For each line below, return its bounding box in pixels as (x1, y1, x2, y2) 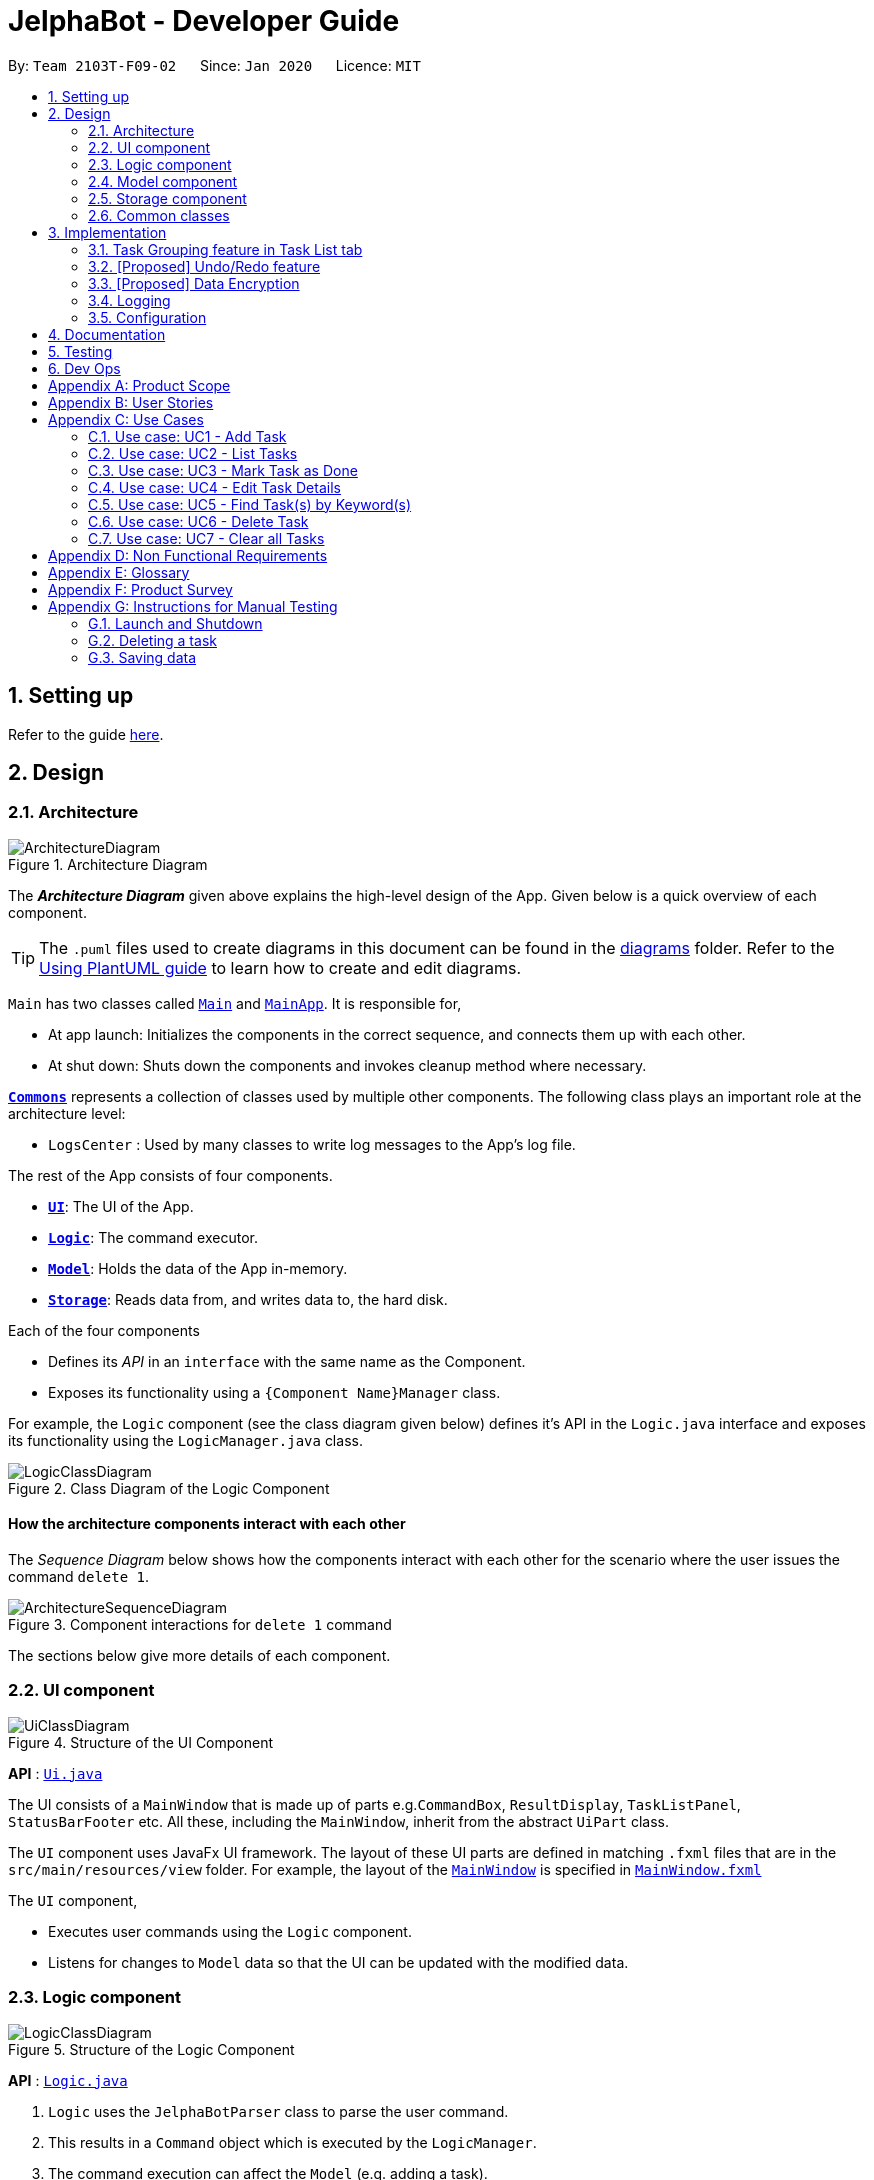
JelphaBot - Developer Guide (8, 4, 400, 38)
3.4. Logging (88, 291, 171, 309)
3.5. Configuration (88, 308, 207, 326)
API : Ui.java (8, 1764, 103, 1782)
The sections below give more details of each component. (8, 1647, 391, 1665)
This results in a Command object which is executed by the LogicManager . (48, 2133, 537, 2151)
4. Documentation (48, 325, 166, 343)
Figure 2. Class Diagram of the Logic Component (8, 1479, 330, 1497)
